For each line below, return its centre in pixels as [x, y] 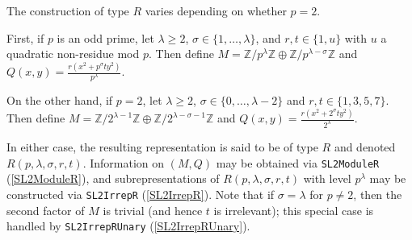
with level [327, 178]
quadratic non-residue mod [73, 54]
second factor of [46, 210]
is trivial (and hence [153, 210]
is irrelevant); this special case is [294, 210]
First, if [25, 37]
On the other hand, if [60, 100]
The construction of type [68, 10]
